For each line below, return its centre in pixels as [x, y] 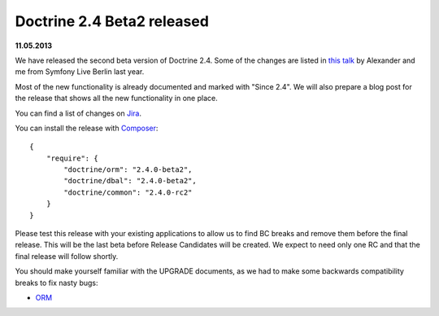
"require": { [72, 158]
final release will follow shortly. [67, 256]
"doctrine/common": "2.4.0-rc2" [128, 192]
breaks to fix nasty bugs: [57, 283]
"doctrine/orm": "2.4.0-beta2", [128, 170]
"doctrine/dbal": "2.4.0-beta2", [130, 181]
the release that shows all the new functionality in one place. [117, 99]
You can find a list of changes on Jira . [78, 113]
